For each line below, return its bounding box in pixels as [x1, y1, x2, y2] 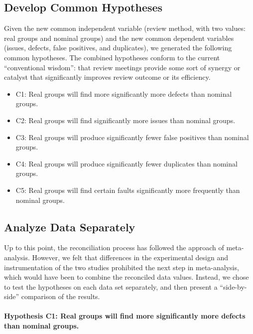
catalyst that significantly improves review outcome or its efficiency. [4, 72, 211, 82]
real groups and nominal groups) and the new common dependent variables [4, 32, 234, 43]
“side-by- [220, 281, 247, 292]
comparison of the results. [21, 291, 100, 302]
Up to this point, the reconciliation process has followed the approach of [4, 242, 224, 253]
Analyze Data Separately [4, 219, 135, 234]
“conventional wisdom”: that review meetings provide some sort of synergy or [4, 62, 241, 72]
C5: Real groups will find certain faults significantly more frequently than [15, 184, 240, 195]
